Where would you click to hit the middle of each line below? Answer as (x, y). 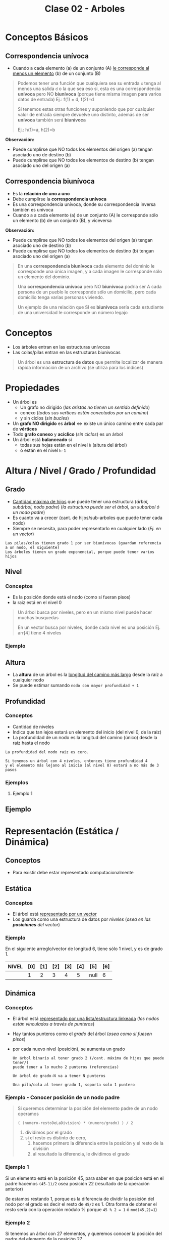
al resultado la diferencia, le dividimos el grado (81, 1154)
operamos (28, 1114)
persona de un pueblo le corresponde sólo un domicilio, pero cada (87, 292)
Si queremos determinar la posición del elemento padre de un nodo (88, 1108)
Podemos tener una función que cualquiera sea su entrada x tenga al (89, 83)
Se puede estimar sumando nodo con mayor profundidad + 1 (76, 686)
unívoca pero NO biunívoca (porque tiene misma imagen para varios (89, 94)
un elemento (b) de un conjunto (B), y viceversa (62, 220)
